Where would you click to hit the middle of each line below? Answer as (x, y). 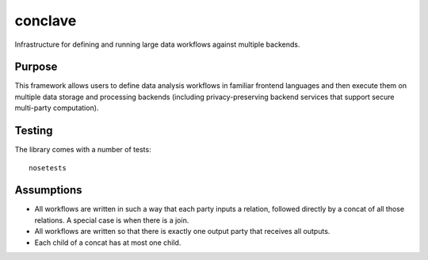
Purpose (36, 67)
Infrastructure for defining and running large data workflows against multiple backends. (157, 44)
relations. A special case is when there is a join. (112, 220)
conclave (46, 21)
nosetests (48, 168)
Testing (34, 131)
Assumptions (48, 190)
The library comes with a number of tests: (83, 150)
